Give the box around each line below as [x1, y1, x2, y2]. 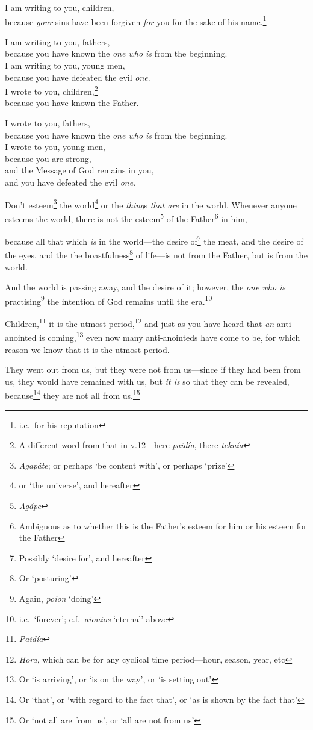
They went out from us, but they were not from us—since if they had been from [5, 363, 301, 376]
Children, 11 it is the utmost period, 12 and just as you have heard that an [5, 316, 274, 329]
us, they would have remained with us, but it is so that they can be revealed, [5, 375, 290, 387]
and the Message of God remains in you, [5, 164, 154, 176]
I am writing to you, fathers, [5, 35, 110, 48]
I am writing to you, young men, [5, 59, 125, 72]
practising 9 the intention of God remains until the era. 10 [5, 293, 212, 307]
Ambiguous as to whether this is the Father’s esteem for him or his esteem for [19, 519, 307, 532]
